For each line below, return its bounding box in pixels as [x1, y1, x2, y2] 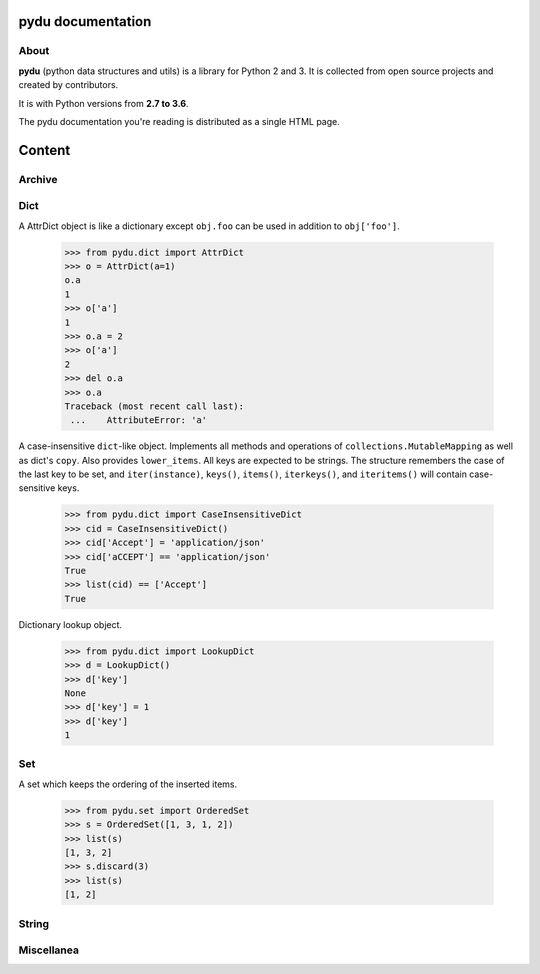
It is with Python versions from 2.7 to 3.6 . [18, 97, 189, 109]
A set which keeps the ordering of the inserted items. [18, 778, 238, 790]
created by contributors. [18, 79, 119, 91]
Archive [18, 172, 58, 186]
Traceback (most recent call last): [64, 400, 245, 412]
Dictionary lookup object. [18, 618, 123, 630]
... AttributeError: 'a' [70, 415, 208, 426]
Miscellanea [18, 943, 80, 957]
